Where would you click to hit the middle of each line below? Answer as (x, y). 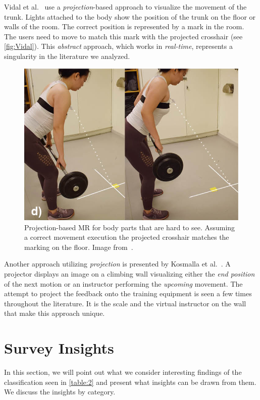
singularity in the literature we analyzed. (67, 56)
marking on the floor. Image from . (79, 247)
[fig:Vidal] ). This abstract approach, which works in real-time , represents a (118, 46)
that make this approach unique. (55, 313)
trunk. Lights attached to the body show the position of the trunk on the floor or (130, 16)
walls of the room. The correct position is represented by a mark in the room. (124, 26)
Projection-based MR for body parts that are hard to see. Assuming (130, 227)
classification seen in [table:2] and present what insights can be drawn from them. (130, 382)
